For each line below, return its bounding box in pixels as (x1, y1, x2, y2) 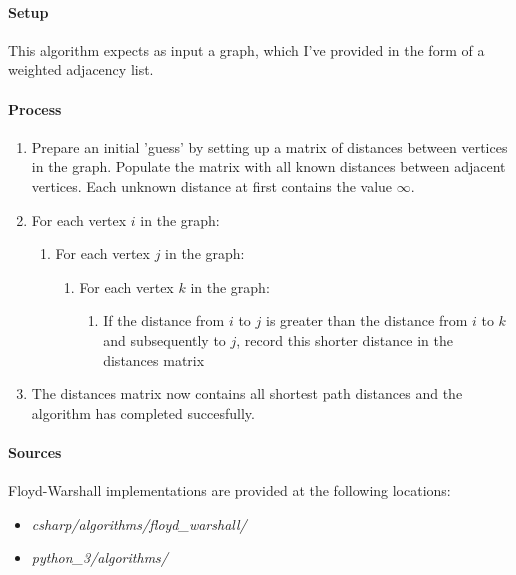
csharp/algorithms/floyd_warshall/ (31, 513, 247, 534)
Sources (8, 441, 62, 462)
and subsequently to (103, 329, 226, 350)
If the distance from (103, 310, 225, 331)
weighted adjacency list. (8, 59, 154, 80)
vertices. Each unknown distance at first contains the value (31, 175, 393, 196)
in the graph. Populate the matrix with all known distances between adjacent (31, 156, 506, 177)
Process (8, 98, 62, 119)
